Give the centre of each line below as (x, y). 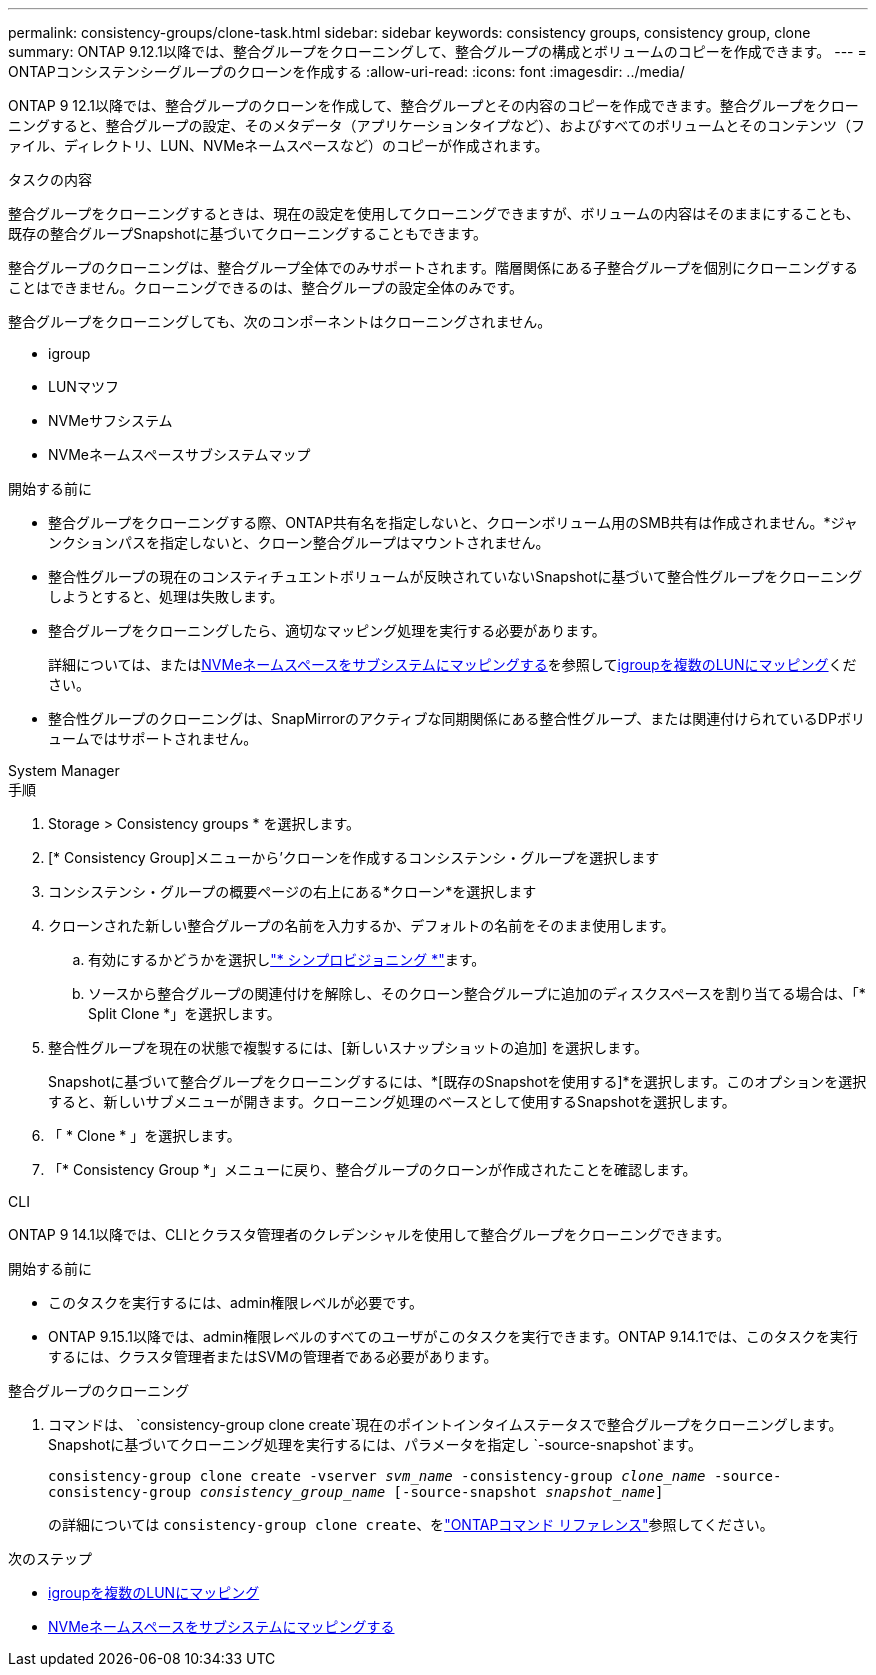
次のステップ (50, 1558)
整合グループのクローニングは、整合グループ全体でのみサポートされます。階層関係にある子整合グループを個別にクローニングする (433, 267)
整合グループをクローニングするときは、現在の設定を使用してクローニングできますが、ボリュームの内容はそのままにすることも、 (434, 213)
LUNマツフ (83, 386)
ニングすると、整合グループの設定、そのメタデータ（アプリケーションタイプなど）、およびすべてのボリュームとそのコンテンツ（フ (436, 125)
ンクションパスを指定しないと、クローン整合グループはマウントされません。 (299, 542)
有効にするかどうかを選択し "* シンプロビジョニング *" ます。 (287, 959)
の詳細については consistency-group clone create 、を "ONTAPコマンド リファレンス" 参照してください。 (411, 1524)
